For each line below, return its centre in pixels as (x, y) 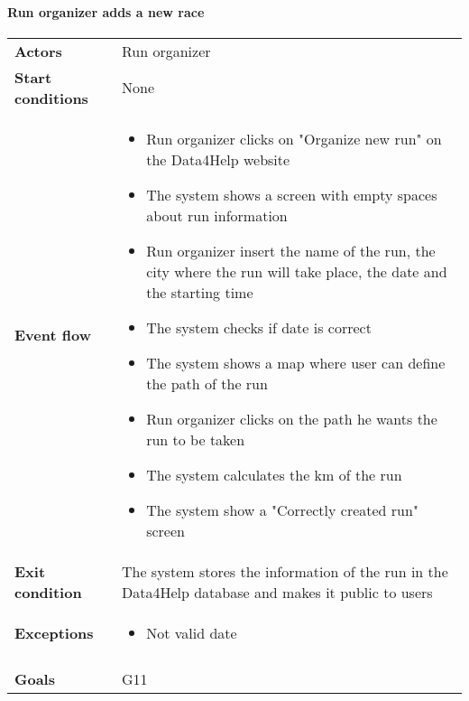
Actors (38, 51)
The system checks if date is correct (259, 327)
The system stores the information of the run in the (285, 571)
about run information (217, 215)
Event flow (53, 334)
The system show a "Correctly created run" (282, 509)
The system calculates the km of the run (274, 474)
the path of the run (207, 383)
